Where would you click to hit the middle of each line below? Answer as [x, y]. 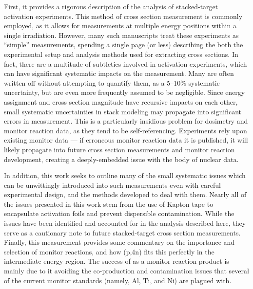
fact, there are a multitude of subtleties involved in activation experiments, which [126, 63]
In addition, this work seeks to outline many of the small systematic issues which [125, 175]
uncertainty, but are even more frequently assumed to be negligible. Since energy [125, 92]
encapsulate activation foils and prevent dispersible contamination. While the [119, 213]
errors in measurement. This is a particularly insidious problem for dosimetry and [126, 121]
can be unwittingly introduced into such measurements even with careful [112, 185]
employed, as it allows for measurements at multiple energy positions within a [120, 26]
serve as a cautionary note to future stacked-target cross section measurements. [122, 232]
